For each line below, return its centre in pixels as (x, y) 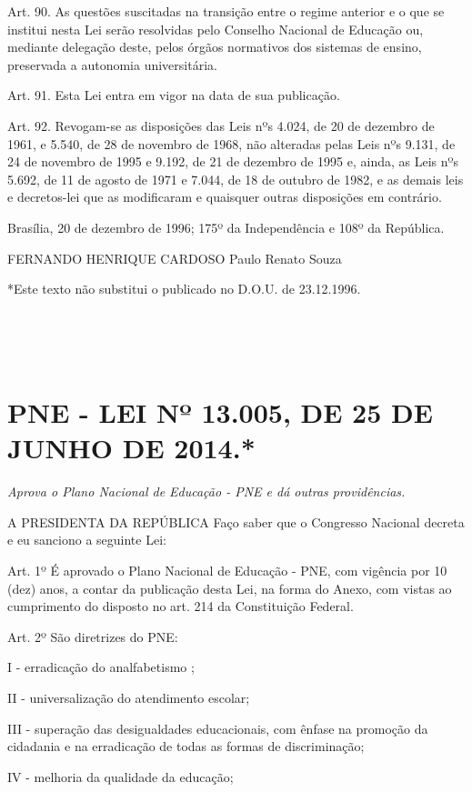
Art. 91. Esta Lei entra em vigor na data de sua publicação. (174, 95)
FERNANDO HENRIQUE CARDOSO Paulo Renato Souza (175, 258)
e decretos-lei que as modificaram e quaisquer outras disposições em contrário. (225, 197)
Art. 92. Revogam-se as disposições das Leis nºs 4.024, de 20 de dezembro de (221, 125)
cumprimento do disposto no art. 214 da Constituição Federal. (181, 606)
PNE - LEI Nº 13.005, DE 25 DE (220, 412)
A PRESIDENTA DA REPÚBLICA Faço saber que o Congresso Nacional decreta (236, 521)
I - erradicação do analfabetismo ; (101, 667)
